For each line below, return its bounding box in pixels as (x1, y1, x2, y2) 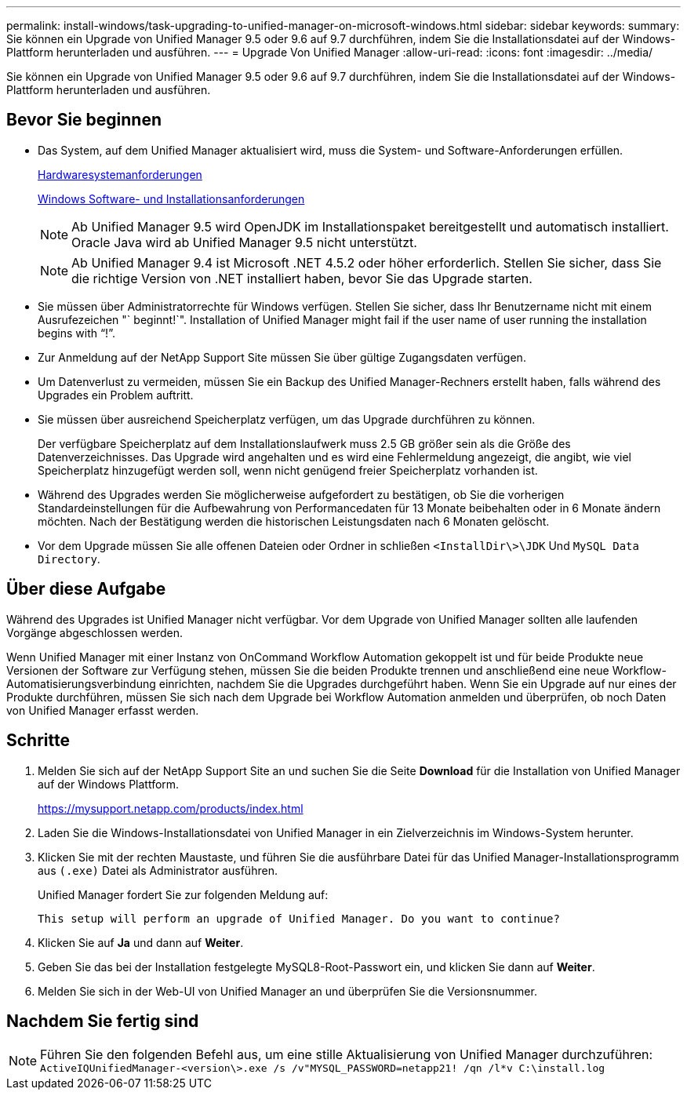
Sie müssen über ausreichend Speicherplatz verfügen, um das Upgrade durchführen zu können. (38, 412, 536, 426)
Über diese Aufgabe (6, 579, 166, 599)
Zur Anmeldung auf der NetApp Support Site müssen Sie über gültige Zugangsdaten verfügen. (38, 350, 526, 364)
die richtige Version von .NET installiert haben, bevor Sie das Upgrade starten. (71, 270, 533, 286)
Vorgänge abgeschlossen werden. (6, 625, 184, 639)
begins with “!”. (38, 326, 115, 340)
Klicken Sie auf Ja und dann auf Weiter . (38, 935, 244, 949)
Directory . (38, 552, 100, 566)
